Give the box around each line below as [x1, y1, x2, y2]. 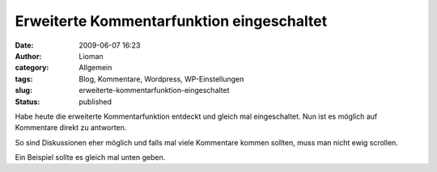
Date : [15, 40, 34, 50]
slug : [15, 86, 32, 95]
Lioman [78, 51, 104, 61]
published [78, 97, 112, 107]
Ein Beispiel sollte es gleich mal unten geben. [15, 153, 166, 162]
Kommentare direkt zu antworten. [15, 123, 127, 132]
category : [15, 63, 49, 73]
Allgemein [78, 63, 112, 73]
